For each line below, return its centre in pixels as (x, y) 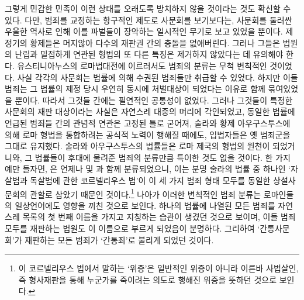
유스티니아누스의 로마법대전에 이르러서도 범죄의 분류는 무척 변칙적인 (142, 65)
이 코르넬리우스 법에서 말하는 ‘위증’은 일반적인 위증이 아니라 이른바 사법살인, (158, 268)
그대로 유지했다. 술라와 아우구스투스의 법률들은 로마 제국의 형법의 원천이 (137, 146)
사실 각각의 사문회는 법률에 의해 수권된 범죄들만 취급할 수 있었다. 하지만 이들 (158, 77)
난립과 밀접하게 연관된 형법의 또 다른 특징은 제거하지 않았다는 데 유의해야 (149, 54)
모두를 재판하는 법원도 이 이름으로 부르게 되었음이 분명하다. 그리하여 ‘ (132, 228)
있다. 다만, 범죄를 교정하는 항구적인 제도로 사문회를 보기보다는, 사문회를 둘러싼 (148, 20)
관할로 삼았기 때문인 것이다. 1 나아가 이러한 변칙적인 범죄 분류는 (146, 193)
